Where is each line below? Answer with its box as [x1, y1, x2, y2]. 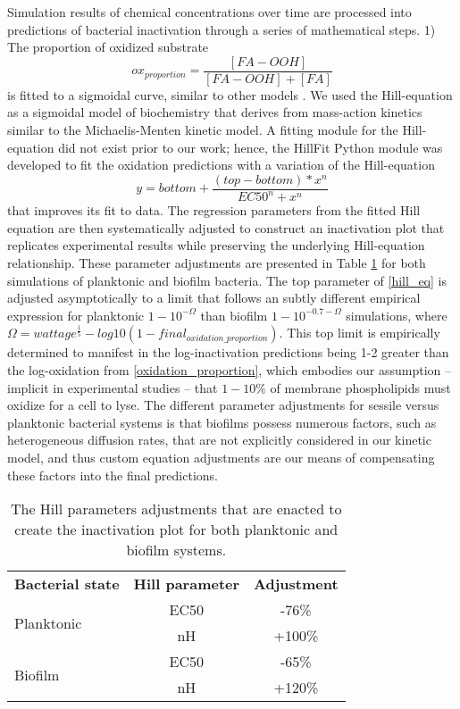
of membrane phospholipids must [270, 378, 451, 396]
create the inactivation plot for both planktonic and [14, 519, 339, 540]
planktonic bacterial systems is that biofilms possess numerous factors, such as [7, 413, 437, 431]
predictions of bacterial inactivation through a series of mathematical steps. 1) [7, 20, 436, 38]
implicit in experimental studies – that [7, 378, 218, 396]
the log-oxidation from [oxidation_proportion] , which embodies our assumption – [7, 360, 452, 379]
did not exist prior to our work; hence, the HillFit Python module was [58, 138, 443, 156]
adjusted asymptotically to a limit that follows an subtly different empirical [7, 288, 421, 307]
